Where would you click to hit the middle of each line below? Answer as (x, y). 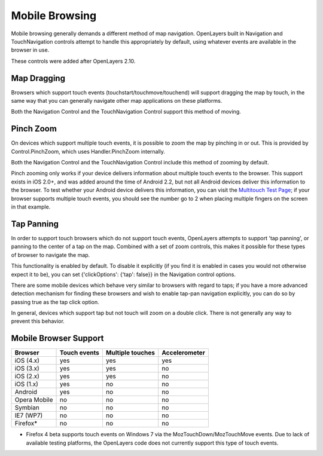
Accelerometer (184, 353)
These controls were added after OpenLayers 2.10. (73, 61)
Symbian (27, 408)
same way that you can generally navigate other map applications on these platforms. (117, 101)
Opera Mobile (34, 400)
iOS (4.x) (27, 360)
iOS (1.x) (27, 384)
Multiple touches (130, 353)
